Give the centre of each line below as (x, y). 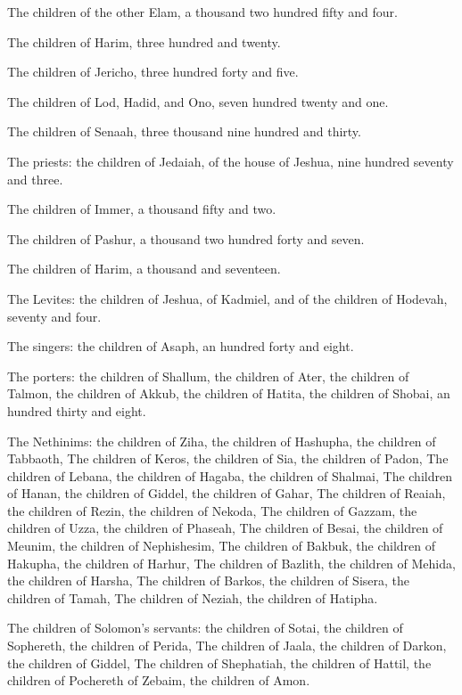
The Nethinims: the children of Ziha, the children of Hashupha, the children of (222, 441)
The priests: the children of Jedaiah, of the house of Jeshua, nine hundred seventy (231, 161)
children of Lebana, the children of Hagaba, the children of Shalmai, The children (230, 475)
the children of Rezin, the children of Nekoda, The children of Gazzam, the (212, 510)
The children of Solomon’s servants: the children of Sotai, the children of (205, 628)
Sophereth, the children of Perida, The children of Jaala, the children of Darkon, (227, 646)
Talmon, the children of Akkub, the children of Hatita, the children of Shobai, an (229, 393)
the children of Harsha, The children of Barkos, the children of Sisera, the (209, 581)
